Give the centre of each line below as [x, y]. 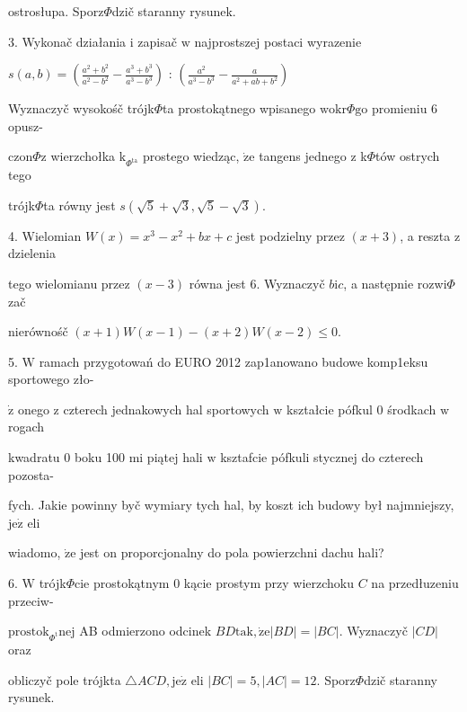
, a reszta [425, 235]
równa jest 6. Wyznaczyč [257, 283]
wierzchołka [83, 156]
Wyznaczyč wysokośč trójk [81, 108]
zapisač [157, 41]
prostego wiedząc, [191, 156]
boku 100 [99, 457]
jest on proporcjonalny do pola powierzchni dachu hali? [232, 552]
